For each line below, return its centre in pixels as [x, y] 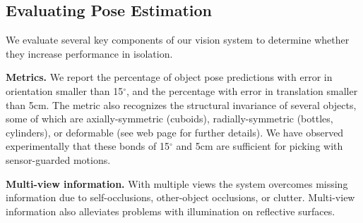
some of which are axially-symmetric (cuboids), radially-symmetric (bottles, [169, 119]
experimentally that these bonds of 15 [88, 146]
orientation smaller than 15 [65, 90]
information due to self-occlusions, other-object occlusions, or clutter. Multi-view [180, 197]
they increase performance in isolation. [89, 53]
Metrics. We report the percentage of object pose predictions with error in [169, 77]
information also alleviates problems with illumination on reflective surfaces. [171, 211]
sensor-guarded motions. [58, 159]
